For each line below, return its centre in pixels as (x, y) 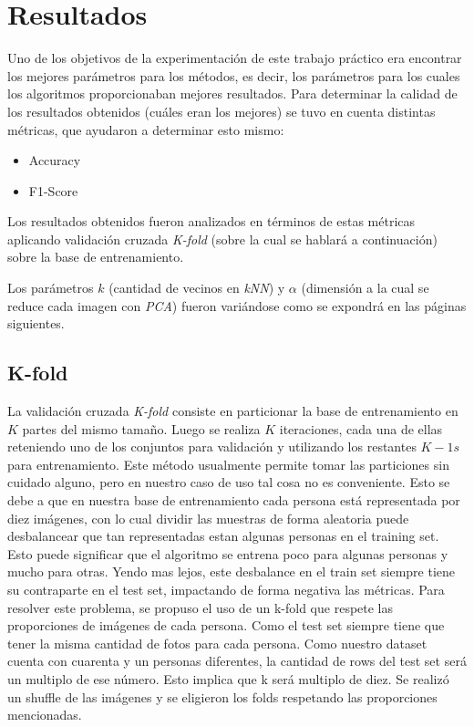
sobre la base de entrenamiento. (96, 257)
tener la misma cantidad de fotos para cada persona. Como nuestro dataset (217, 643)
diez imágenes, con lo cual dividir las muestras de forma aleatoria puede (208, 518)
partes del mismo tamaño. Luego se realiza (141, 428)
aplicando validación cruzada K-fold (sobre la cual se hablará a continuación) (222, 239)
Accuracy (55, 160)
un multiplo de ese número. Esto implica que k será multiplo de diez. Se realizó (228, 678)
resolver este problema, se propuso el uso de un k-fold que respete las (201, 607)
